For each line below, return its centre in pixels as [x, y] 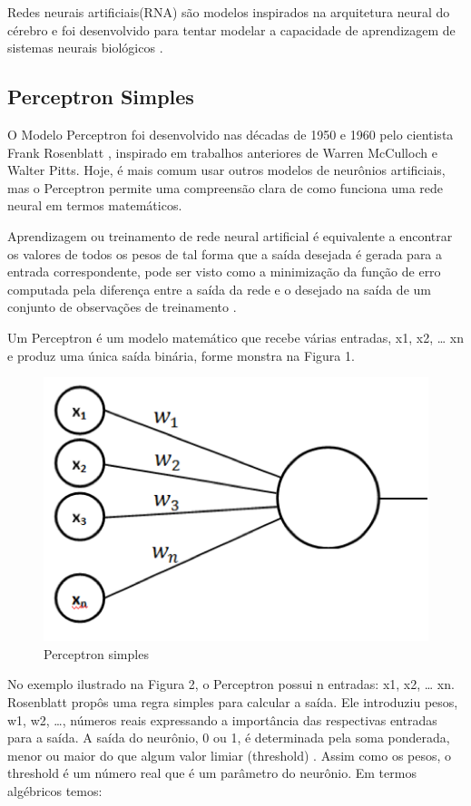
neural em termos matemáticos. [95, 205]
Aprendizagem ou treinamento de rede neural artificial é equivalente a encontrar [230, 235]
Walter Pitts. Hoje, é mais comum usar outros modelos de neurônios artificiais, [226, 170]
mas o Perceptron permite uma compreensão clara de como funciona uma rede [226, 187]
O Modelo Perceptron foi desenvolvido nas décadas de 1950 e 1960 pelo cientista [231, 134]
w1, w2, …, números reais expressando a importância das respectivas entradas [222, 719]
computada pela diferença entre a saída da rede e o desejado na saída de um [219, 289]
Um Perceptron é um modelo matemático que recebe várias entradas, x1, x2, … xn [235, 337]
